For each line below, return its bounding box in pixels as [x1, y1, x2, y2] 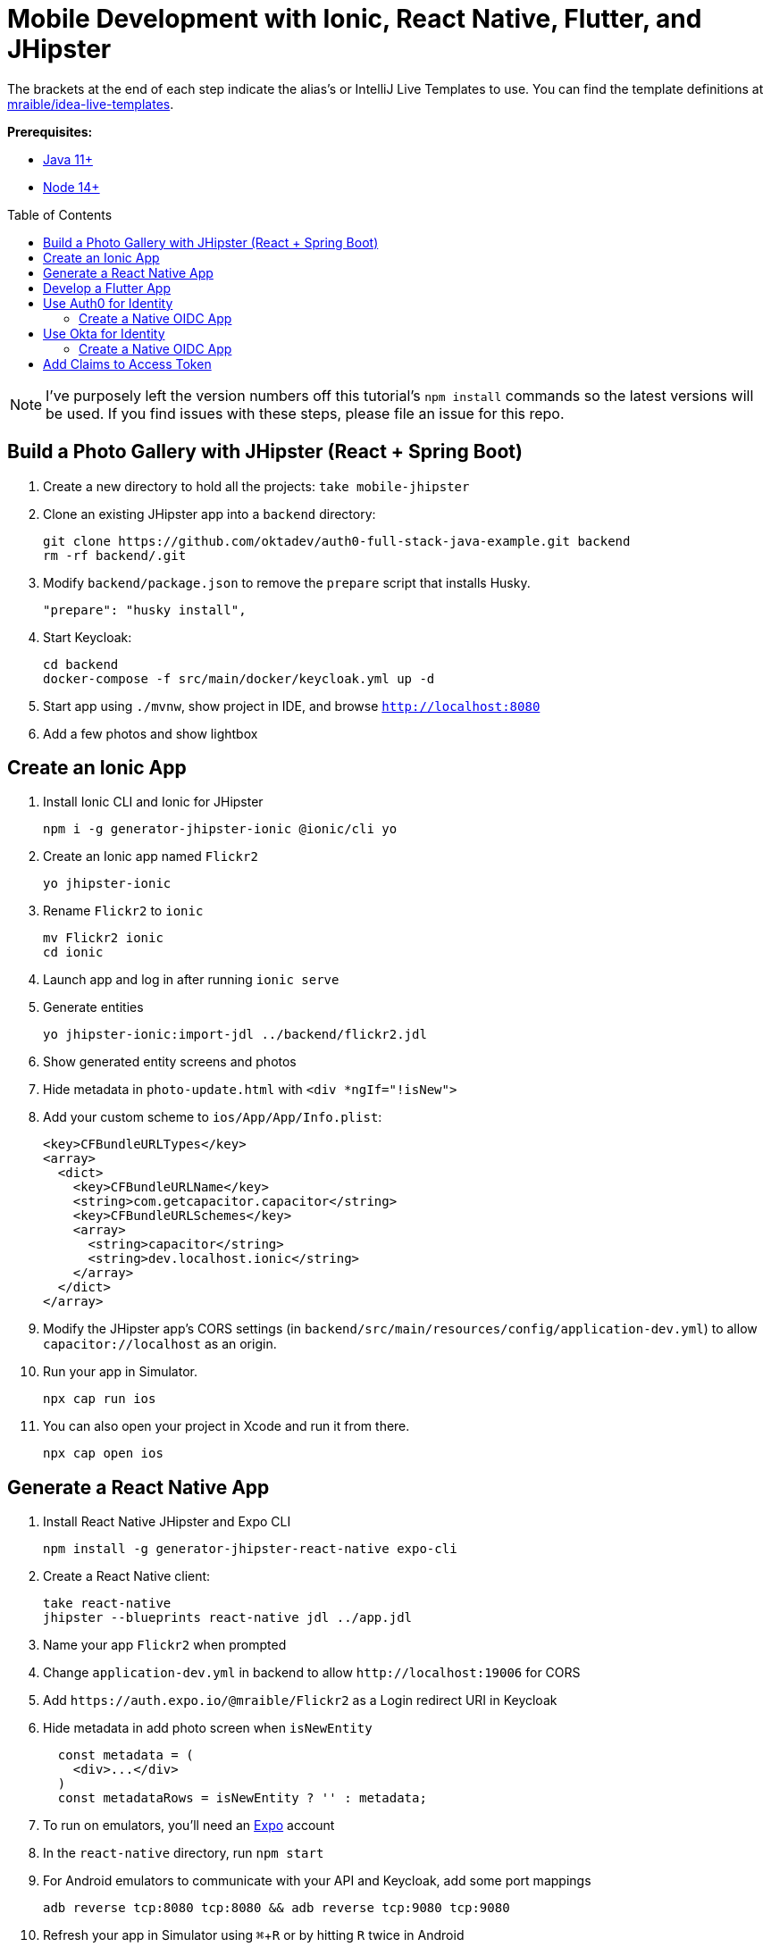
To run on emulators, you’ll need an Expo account [43, 1817, 335, 1834]
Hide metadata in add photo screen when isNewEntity [43, 1720, 373, 1736]
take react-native [43, 1596, 172, 1611]
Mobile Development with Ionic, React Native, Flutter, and [7, 4, 702, 34]
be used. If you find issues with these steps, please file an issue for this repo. [46, 404, 565, 422]
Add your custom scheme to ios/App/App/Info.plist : [43, 1109, 382, 1125]
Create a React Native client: [43, 1568, 211, 1584]
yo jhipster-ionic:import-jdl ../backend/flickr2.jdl [43, 1027, 427, 1042]
